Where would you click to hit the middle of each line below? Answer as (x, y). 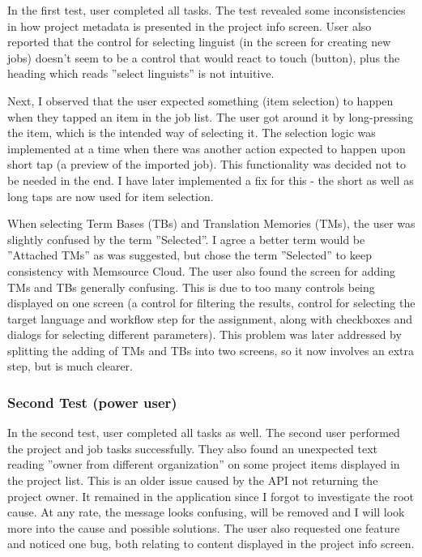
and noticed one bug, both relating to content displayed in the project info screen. (211, 544)
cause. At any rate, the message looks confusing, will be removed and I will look (206, 512)
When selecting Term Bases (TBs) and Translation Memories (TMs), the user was (211, 223)
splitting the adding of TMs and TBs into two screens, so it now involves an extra (211, 350)
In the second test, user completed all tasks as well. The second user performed (204, 433)
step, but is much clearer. (70, 366)
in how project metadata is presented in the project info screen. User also (190, 26)
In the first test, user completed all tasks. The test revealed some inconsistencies (207, 10)
